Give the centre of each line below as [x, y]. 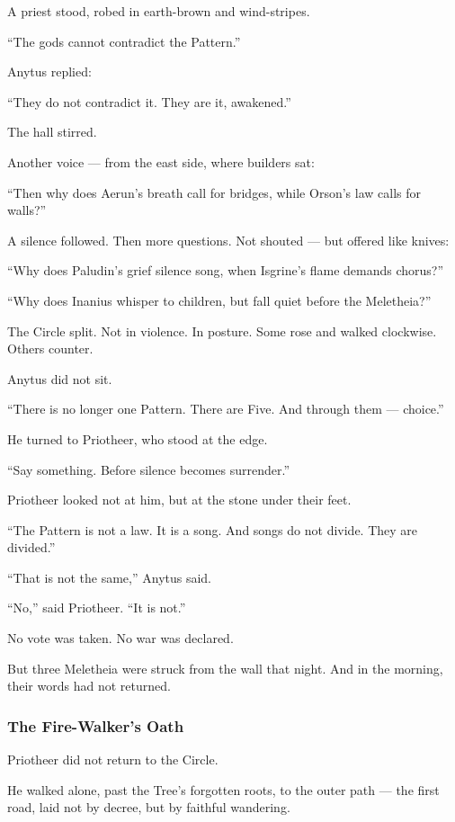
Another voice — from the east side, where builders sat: [161, 161]
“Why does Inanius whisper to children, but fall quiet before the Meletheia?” [219, 300]
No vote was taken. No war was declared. [120, 638]
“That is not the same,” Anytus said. [110, 577]
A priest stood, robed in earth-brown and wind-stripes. [159, 11]
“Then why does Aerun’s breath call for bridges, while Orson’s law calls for [214, 192]
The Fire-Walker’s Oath [96, 725]
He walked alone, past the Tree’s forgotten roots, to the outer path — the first [223, 789]
